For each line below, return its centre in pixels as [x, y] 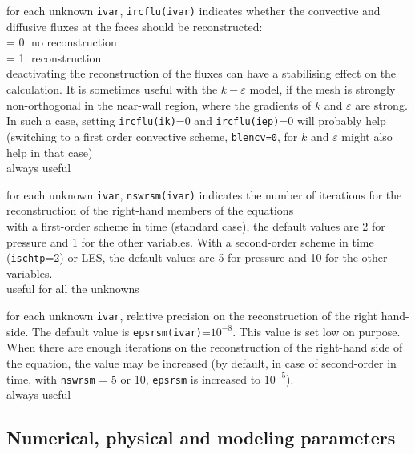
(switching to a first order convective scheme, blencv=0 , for [152, 136]
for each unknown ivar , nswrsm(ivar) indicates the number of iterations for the [204, 194]
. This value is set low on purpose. [316, 331]
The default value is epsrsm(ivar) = [121, 331]
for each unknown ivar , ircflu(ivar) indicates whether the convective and [193, 10]
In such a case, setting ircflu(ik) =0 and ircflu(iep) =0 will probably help [196, 121]
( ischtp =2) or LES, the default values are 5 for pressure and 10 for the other [197, 257]
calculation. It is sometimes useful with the [112, 89]
